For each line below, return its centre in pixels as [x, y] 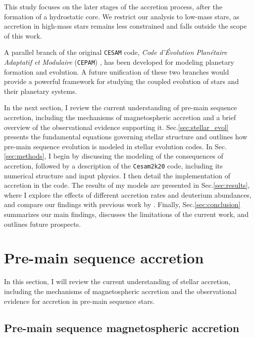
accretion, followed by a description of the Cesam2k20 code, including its [113, 166]
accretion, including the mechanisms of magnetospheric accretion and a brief [120, 117]
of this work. [23, 35]
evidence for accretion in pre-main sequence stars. [79, 301]
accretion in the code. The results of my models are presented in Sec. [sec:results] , [127, 185]
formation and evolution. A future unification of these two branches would [117, 71]
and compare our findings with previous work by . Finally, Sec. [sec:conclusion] [122, 204]
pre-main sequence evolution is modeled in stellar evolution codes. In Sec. [115, 146]
